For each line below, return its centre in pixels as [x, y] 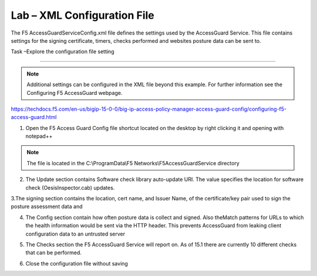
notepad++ [39, 136]
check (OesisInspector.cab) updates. [70, 188]
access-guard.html [34, 117]
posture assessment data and [47, 207]
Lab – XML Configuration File [83, 15]
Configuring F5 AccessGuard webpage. [75, 93]
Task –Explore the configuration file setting [63, 52]
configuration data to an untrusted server [75, 234]
